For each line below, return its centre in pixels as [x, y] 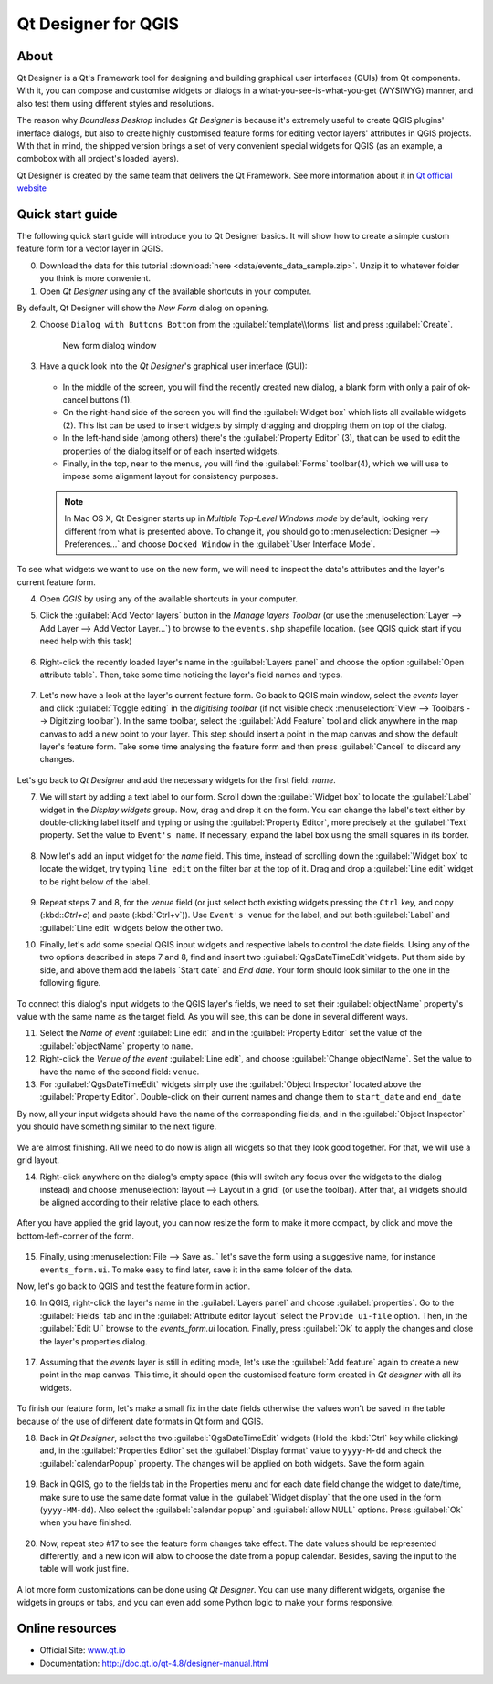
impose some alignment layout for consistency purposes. [170, 476]
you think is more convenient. [95, 278]
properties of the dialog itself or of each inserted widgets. [171, 451]
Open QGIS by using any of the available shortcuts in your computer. [169, 599]
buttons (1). [111, 400]
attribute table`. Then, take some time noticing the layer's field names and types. [191, 675]
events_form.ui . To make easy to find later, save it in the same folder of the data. [196, 1270]
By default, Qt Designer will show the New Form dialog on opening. [143, 308]
